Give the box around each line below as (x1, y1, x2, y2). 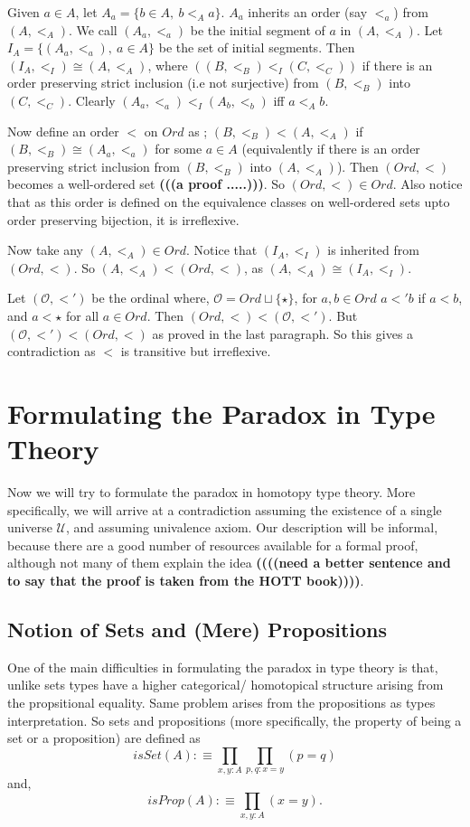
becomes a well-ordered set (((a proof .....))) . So (7, 174, 286, 193)
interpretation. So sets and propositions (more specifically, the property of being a (7, 710, 462, 729)
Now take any (7, 240, 83, 259)
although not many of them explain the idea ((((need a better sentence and (7, 553, 451, 572)
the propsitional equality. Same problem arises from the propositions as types (7, 692, 436, 711)
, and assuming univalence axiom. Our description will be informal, (65, 518, 438, 537)
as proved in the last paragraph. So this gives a (152, 324, 414, 343)
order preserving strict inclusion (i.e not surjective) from (7, 73, 319, 92)
